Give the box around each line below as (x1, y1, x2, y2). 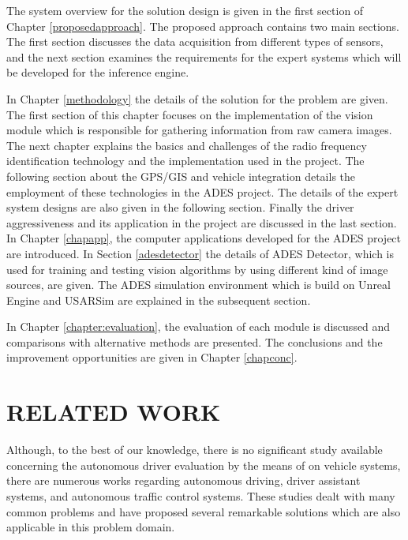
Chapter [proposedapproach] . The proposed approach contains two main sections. (6, 17, 400, 34)
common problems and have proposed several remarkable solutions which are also (6, 503, 401, 519)
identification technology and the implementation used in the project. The (6, 152, 365, 169)
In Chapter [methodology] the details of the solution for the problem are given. (6, 90, 388, 107)
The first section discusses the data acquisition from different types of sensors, (6, 33, 384, 50)
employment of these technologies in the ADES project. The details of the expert (6, 183, 399, 200)
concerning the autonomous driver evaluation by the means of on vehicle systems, (6, 456, 401, 473)
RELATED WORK (6, 396, 221, 428)
